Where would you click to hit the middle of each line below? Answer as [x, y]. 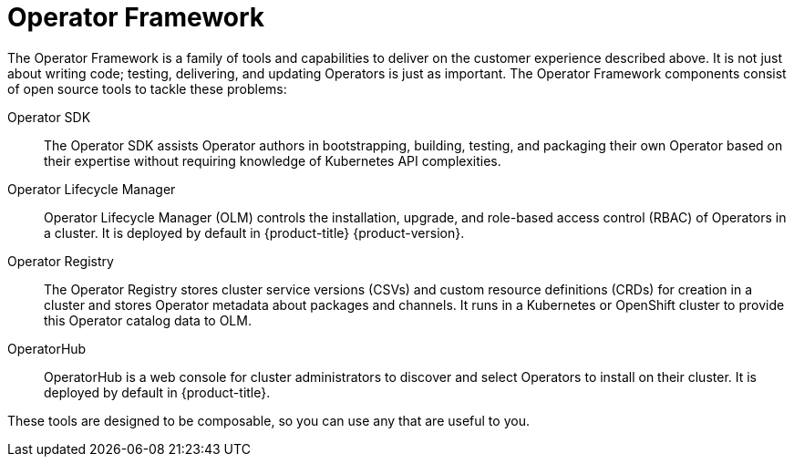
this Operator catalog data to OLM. [148, 320]
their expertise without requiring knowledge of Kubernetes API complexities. [273, 160]
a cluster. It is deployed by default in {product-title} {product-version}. [254, 232]
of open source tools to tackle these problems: [147, 88]
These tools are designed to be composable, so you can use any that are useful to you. [268, 420]
